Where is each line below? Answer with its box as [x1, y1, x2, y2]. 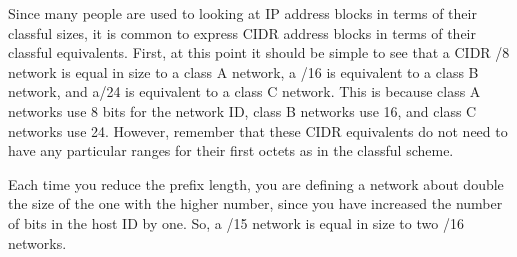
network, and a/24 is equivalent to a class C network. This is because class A [8, 81, 481, 102]
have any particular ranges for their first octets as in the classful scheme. [8, 140, 454, 161]
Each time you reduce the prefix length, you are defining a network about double [8, 173, 504, 194]
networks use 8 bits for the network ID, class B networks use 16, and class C [8, 100, 477, 121]
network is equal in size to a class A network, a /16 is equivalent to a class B [8, 61, 479, 82]
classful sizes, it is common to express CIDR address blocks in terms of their [8, 22, 476, 43]
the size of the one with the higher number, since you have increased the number [8, 193, 503, 214]
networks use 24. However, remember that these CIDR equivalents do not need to [8, 120, 508, 141]
